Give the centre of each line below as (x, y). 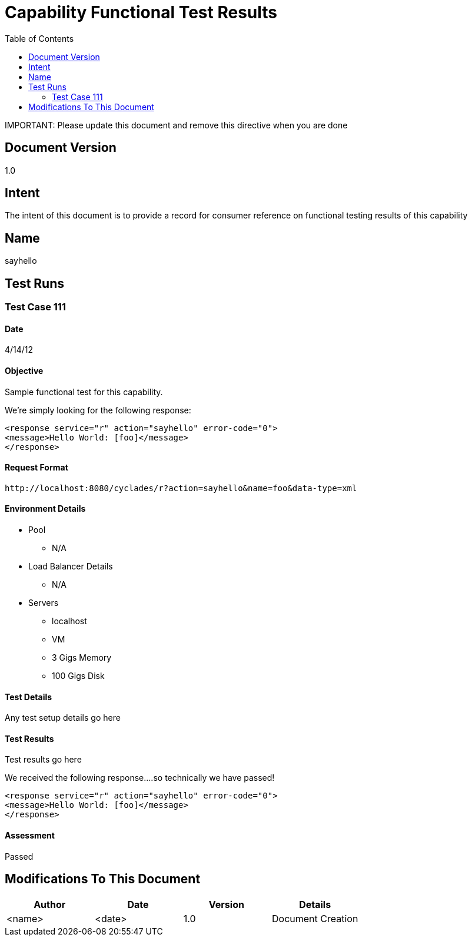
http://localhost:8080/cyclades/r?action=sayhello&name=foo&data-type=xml (181, 488)
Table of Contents (39, 38)
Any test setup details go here (63, 718)
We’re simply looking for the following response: (98, 410)
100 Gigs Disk (78, 676)
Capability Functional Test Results (141, 12)
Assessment (30, 836)
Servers (44, 603)
